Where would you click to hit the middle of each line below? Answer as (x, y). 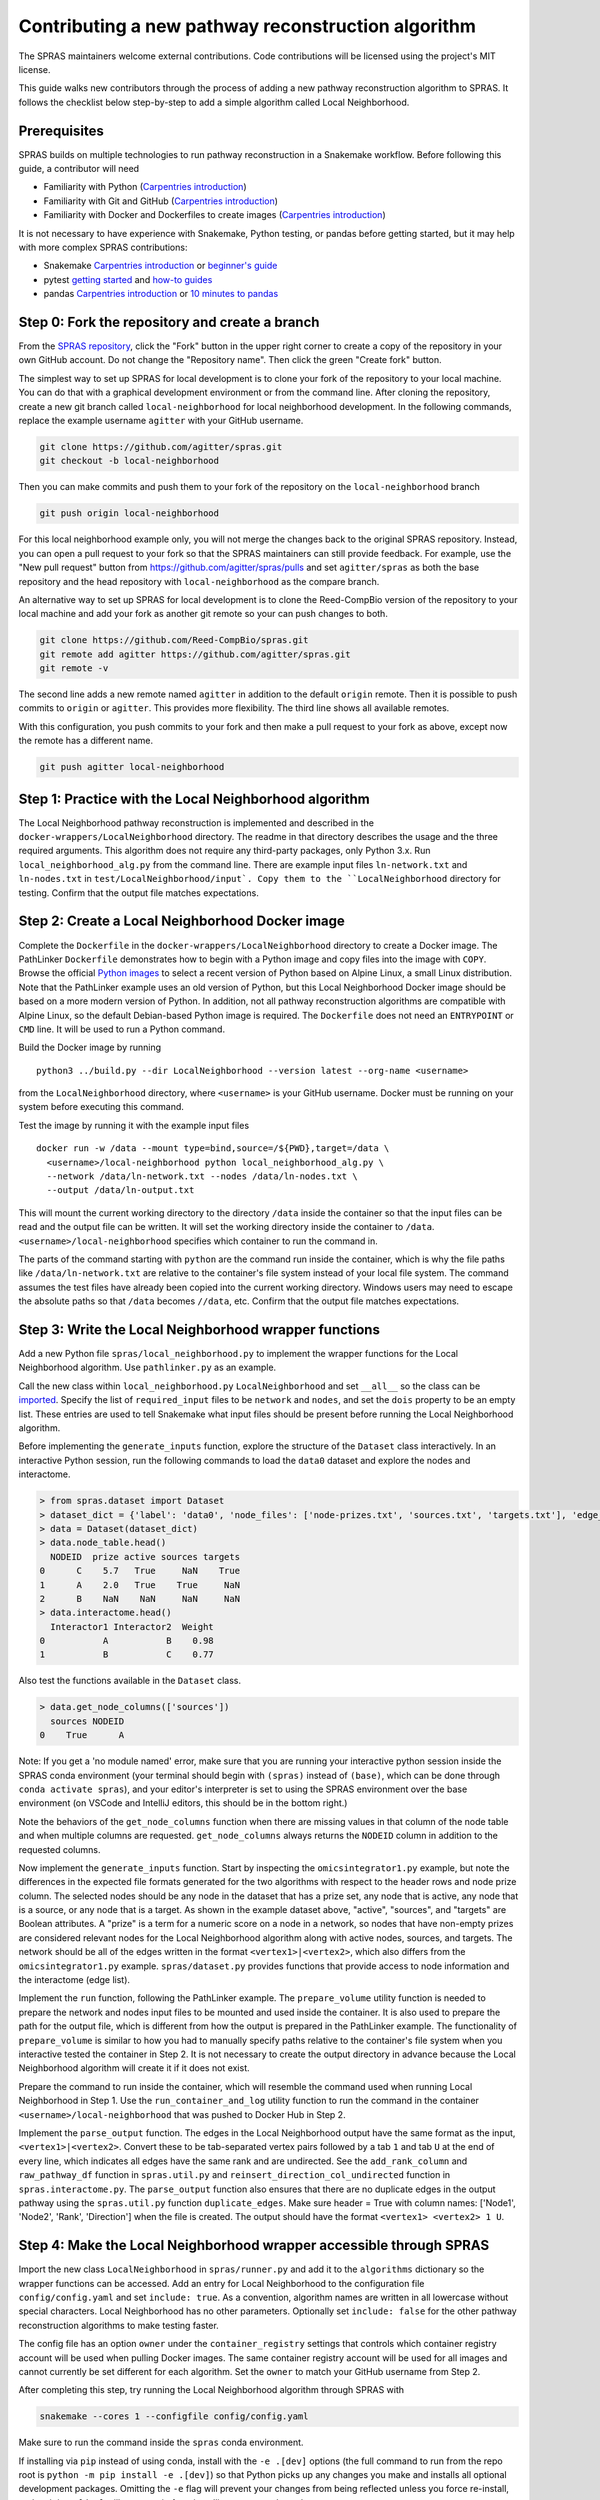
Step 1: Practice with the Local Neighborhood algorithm (194, 798)
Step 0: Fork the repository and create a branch (169, 321)
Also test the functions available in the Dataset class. (130, 1681)
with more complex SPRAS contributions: (103, 247)
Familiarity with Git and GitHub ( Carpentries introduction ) (161, 201)
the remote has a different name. (86, 741)
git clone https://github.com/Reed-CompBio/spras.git (174, 640)
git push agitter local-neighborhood (132, 767)
